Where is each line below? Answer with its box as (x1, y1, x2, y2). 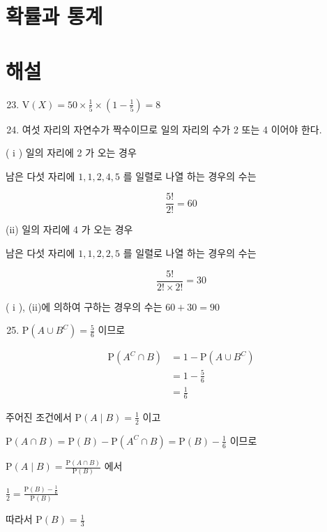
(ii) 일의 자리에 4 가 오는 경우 (6, 222, 133, 237)
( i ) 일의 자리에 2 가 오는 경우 (6, 145, 137, 160)
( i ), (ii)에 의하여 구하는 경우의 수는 (6, 299, 162, 313)
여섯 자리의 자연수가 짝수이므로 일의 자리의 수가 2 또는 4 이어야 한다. (22, 121, 322, 136)
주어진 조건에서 (6, 409, 72, 424)
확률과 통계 (6, 1, 103, 30)
